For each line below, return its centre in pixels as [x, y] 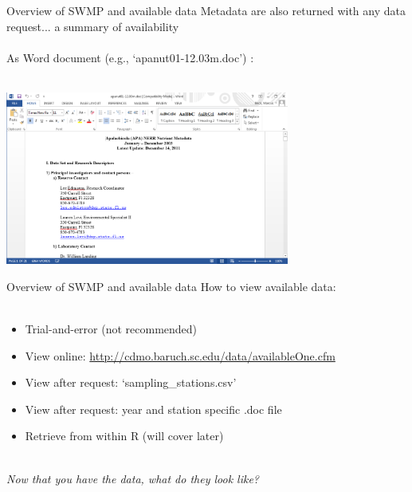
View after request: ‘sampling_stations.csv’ [131, 382]
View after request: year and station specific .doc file [153, 409]
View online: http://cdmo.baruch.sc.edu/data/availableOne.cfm [180, 355]
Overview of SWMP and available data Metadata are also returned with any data [206, 10]
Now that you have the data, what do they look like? [133, 478]
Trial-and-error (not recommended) [111, 329]
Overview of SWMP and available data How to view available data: [171, 286]
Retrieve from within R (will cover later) [124, 436]
